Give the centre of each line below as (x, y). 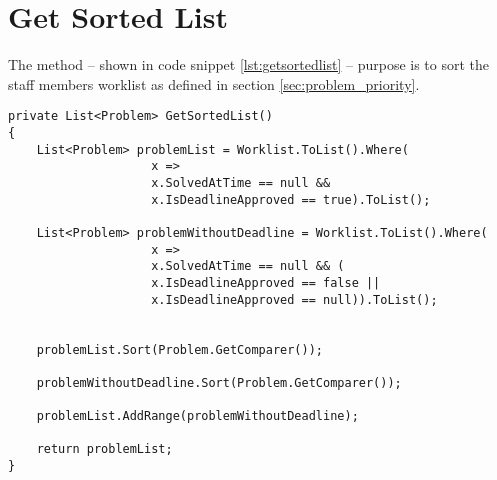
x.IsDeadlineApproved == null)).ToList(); (294, 299)
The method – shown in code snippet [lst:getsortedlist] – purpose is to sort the (249, 64)
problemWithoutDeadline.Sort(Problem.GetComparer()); (219, 382)
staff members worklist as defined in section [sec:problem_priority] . (214, 83)
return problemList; (104, 449)
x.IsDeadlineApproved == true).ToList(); (291, 199)
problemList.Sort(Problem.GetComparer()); (179, 349)
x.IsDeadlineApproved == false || (266, 282)
